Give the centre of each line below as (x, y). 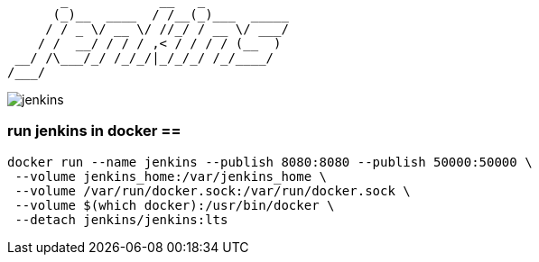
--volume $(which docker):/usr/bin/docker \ (175, 205)
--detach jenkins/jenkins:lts (121, 219)
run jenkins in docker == (94, 131)
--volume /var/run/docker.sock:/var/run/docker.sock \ (213, 190)
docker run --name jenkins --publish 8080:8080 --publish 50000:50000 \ (270, 162)
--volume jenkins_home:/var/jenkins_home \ (171, 176)
